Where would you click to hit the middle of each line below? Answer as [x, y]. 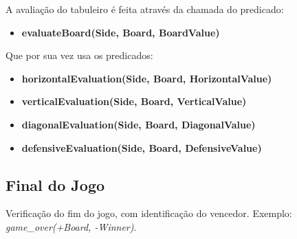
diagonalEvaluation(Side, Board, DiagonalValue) [139, 124]
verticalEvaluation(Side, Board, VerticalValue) [134, 101]
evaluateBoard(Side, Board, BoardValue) [121, 32]
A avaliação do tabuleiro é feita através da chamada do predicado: [145, 9]
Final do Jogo [55, 184]
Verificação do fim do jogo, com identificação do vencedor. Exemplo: [149, 213]
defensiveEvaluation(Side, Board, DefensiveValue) [142, 147]
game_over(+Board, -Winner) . [71, 226]
